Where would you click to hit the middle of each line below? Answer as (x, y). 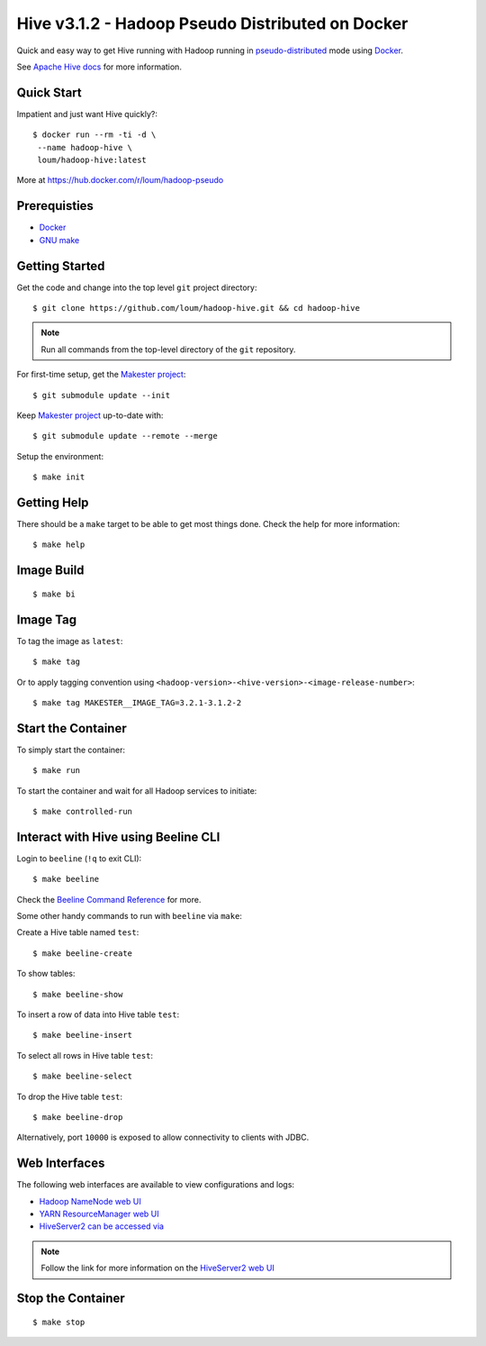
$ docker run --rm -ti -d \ (94, 135)
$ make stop (59, 1322)
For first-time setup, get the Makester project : (101, 375)
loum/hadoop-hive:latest (92, 160)
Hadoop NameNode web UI (90, 1201)
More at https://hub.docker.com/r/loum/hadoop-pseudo (120, 180)
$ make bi (54, 594)
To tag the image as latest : (70, 641)
